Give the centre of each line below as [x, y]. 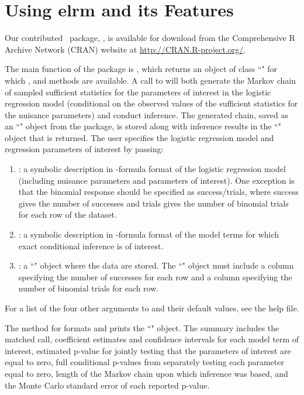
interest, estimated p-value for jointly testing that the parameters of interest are [148, 350]
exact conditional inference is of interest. [91, 245]
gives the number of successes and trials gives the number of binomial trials [153, 203]
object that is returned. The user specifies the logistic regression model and [139, 137]
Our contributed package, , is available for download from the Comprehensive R [150, 38]
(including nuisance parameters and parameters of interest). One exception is [156, 180]
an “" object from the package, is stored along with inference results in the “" [143, 126]
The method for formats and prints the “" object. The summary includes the [142, 327]
